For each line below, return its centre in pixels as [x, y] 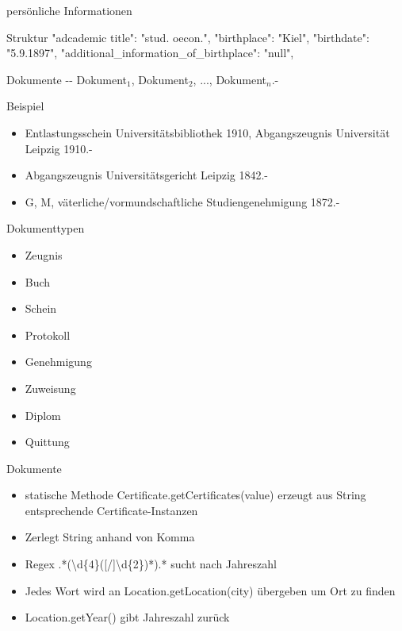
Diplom [43, 415]
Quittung [47, 442]
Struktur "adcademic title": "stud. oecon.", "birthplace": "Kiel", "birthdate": [188, 37]
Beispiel [25, 106]
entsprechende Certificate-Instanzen [111, 510]
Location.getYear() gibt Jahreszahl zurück [127, 617]
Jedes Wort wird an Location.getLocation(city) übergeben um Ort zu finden [210, 590]
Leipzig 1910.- [59, 148]
